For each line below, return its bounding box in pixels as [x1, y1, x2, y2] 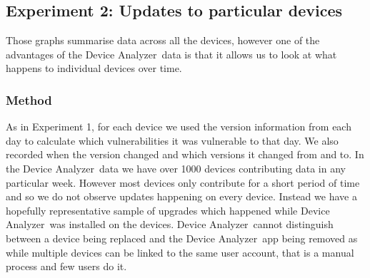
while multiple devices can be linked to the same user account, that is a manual [6, 244, 354, 259]
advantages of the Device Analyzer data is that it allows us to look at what [6, 46, 337, 61]
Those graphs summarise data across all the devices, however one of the [6, 33, 320, 48]
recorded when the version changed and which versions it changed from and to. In [6, 147, 364, 162]
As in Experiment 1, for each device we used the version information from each [6, 119, 351, 134]
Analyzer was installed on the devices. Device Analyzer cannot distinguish [6, 217, 334, 232]
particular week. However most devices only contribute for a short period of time [6, 175, 360, 190]
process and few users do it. [6, 259, 127, 274]
